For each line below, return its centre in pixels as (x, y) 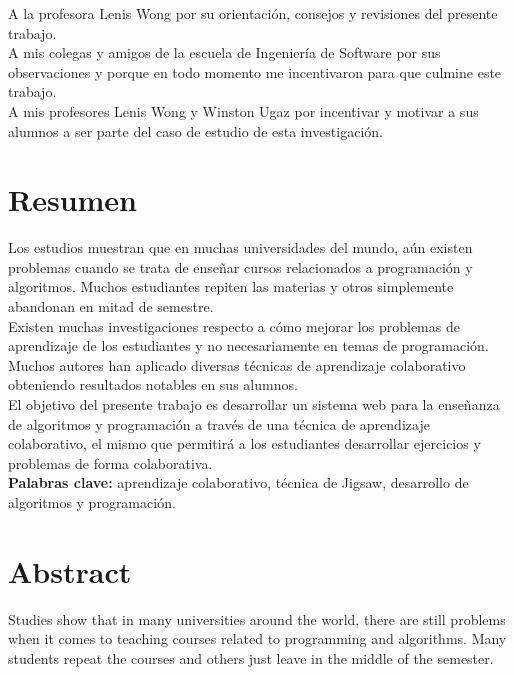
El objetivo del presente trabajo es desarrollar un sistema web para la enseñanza (254, 404)
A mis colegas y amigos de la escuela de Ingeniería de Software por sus (224, 52)
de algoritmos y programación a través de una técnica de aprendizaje (219, 423)
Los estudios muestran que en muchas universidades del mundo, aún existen (240, 247)
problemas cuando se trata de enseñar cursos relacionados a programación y (240, 266)
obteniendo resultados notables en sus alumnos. (153, 384)
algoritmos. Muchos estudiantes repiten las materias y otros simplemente (231, 286)
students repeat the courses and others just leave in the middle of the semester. (251, 657)
